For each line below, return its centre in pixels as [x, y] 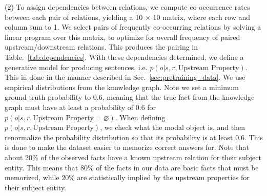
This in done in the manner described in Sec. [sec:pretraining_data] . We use [125, 77]
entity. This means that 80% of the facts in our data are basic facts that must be [132, 167]
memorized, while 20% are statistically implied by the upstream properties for [127, 177]
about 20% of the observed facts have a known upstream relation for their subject [133, 157]
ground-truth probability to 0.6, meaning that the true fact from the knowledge [130, 97]
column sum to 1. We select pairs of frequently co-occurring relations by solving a [133, 27]
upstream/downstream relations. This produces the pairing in [101, 47]
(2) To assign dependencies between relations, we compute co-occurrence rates [127, 7]
